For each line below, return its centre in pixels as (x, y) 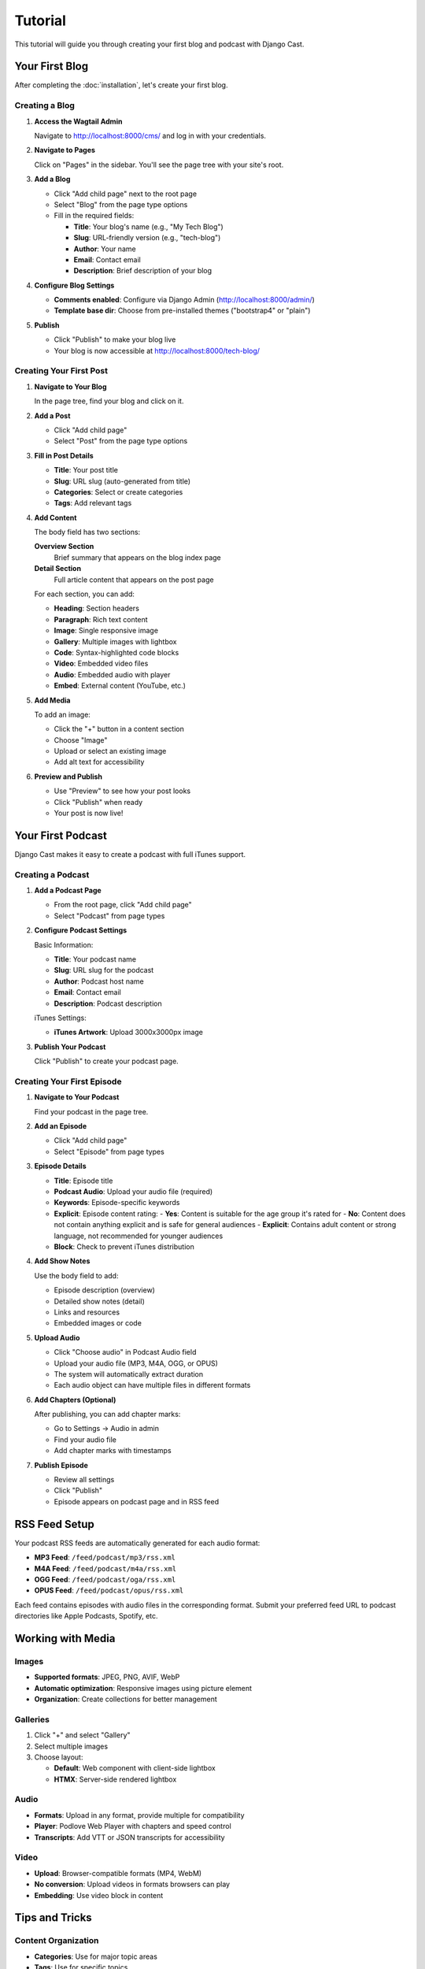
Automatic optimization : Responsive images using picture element (143, 1688)
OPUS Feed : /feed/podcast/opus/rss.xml (109, 1590)
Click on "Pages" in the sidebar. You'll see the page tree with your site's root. (159, 165)
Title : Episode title (83, 1181)
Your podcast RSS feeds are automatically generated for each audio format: (137, 1543)
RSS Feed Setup (54, 1524)
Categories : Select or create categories (118, 491)
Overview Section (64, 547)
